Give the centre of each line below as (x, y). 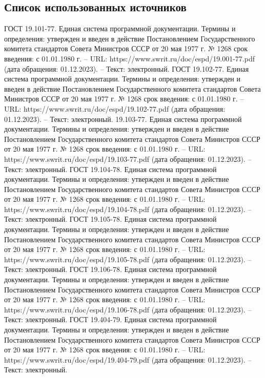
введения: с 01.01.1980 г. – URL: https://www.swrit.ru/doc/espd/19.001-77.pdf (129, 58)
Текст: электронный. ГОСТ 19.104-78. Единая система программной (110, 169)
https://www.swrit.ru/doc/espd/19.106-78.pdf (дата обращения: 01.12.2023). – (128, 309)
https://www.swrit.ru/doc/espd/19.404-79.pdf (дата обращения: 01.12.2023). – (128, 359)
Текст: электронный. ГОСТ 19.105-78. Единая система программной (110, 219)
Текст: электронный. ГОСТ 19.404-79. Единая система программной (110, 319)
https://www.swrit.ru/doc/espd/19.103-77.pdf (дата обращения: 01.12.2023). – (128, 159)
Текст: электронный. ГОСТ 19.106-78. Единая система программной (110, 269)
